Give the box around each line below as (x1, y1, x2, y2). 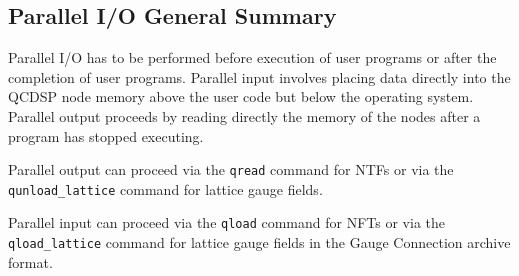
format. (8, 251, 53, 272)
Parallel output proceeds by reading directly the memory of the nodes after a (8, 105, 481, 126)
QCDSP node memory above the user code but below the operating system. (8, 86, 474, 107)
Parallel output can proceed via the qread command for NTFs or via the (8, 159, 454, 180)
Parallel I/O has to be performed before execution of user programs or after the (8, 47, 497, 68)
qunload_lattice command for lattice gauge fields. (8, 178, 323, 199)
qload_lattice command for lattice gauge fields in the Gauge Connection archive (8, 232, 511, 253)
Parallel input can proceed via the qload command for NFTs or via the (8, 212, 445, 233)
